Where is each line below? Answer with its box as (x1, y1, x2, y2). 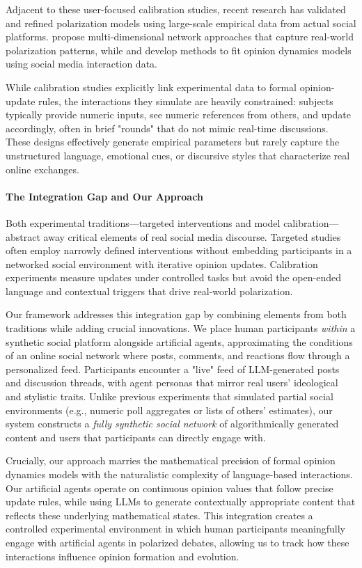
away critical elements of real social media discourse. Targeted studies (43, 229, 341, 244)
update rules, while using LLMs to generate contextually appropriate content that (6, 494, 356, 509)
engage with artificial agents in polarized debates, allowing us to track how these (6, 535, 349, 549)
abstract (6, 229, 40, 244)
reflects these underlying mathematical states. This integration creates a (6, 507, 313, 522)
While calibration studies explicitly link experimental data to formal (6, 79, 297, 94)
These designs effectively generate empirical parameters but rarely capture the (6, 134, 340, 149)
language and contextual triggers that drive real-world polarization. (6, 283, 293, 298)
